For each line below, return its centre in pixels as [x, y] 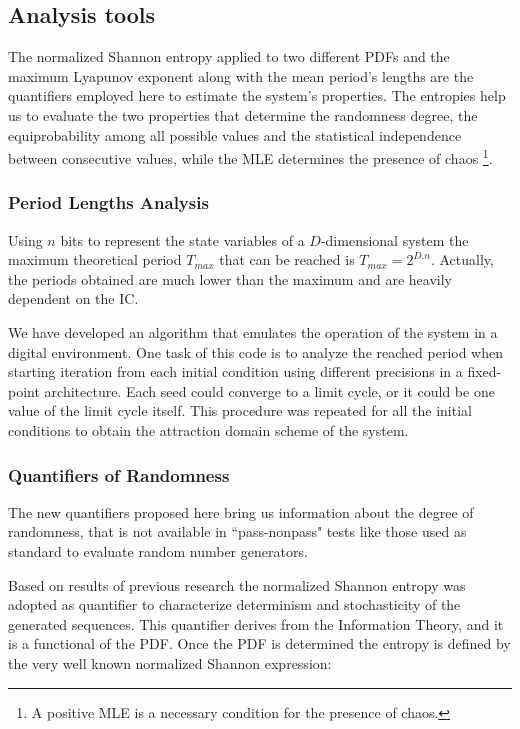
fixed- [484, 371]
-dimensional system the [394, 239]
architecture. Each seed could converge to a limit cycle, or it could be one [269, 390]
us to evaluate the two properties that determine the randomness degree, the [243, 114]
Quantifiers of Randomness [119, 474]
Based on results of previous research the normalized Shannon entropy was [237, 584]
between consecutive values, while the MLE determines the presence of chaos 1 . [250, 156]
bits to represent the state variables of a [182, 239]
